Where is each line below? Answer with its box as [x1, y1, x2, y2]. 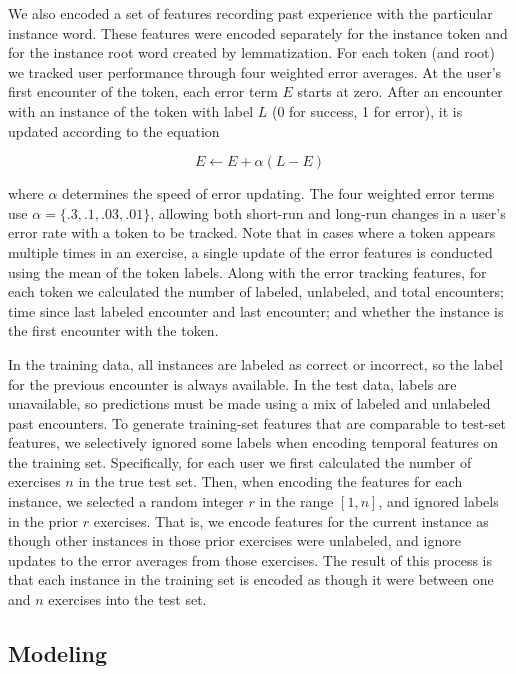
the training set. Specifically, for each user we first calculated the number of [8, 451, 472, 472]
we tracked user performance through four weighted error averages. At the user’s [8, 61, 502, 82]
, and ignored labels [378, 491, 499, 512]
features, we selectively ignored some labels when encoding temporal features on [8, 432, 499, 453]
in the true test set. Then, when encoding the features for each [78, 471, 463, 492]
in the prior [8, 510, 79, 531]
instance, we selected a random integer [8, 491, 244, 512]
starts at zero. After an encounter [297, 81, 503, 102]
